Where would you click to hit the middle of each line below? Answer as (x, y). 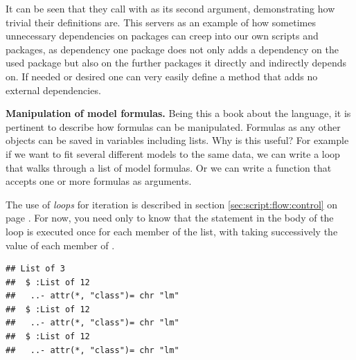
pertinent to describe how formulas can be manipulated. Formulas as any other (173, 126)
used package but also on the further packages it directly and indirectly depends (176, 63)
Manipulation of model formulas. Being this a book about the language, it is (178, 113)
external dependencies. (53, 90)
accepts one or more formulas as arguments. (99, 181)
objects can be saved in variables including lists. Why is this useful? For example (177, 140)
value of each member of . (60, 245)
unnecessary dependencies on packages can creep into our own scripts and (162, 36)
